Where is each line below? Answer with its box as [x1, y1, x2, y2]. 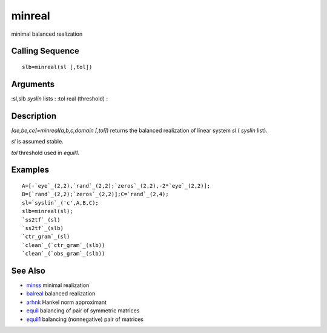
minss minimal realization [26, 282, 90, 289]
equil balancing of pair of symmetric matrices [26, 307, 140, 314]
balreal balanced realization [26, 290, 96, 297]
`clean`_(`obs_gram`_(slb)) [22, 250, 105, 257]
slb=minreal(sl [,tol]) [22, 64, 93, 70]
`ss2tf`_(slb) [22, 225, 64, 231]
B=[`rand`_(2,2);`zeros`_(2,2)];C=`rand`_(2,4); [22, 191, 169, 198]
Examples [11, 165, 50, 175]
